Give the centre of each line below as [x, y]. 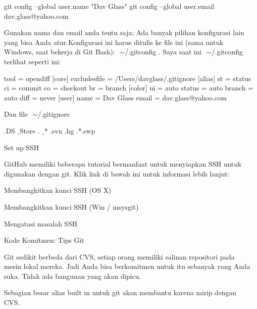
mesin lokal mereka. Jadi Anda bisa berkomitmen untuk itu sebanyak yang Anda [127, 266]
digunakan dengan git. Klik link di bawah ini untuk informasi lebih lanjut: [117, 173]
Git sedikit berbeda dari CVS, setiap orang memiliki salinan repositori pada [119, 256]
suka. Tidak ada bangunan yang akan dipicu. [73, 276]
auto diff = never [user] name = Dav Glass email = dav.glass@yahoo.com [115, 97]
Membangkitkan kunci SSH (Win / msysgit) [71, 206]
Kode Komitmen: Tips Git [44, 240]
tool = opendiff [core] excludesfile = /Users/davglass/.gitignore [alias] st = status [128, 78]
